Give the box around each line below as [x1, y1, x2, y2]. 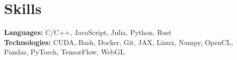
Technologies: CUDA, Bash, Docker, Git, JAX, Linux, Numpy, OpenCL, [4, 36, 233, 47]
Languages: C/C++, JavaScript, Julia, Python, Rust [4, 27, 172, 37]
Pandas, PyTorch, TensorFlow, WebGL [4, 46, 125, 57]
